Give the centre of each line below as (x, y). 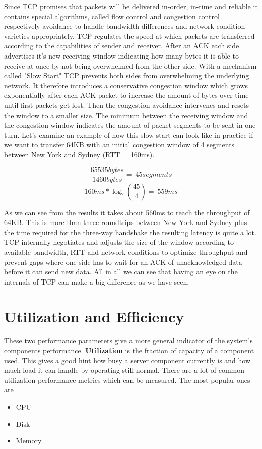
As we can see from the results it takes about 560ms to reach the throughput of (127, 212)
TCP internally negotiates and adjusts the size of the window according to (119, 242)
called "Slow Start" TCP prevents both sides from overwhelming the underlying (127, 75)
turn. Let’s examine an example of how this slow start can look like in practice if (129, 134)
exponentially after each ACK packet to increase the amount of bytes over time (126, 95)
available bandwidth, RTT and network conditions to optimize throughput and (126, 251)
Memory (29, 441)
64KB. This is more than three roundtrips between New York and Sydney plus (126, 222)
